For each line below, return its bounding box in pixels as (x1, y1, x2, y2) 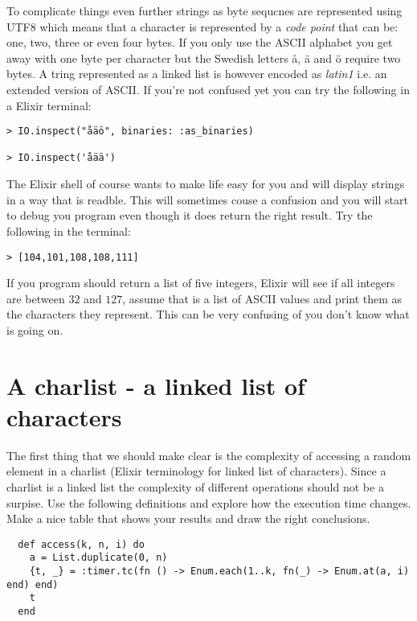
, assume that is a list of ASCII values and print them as (122, 290, 403, 306)
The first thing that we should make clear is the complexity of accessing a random (6, 446, 411, 463)
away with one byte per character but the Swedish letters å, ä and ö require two (6, 49, 401, 66)
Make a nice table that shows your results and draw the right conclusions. (6, 510, 370, 527)
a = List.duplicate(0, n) (29, 552, 168, 564)
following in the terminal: (6, 222, 131, 239)
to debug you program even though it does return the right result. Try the (6, 207, 373, 224)
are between (6, 290, 65, 306)
